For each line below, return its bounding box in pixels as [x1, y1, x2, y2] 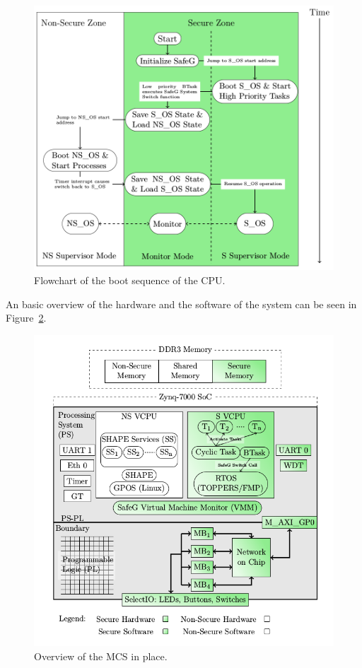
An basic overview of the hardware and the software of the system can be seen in [6, 296, 357, 311]
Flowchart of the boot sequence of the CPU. [34, 273, 226, 288]
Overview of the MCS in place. [34, 648, 168, 663]
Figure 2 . [6, 310, 47, 325]
